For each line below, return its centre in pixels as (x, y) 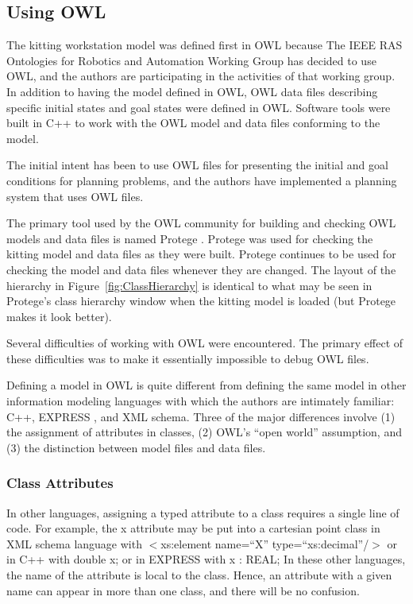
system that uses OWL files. (75, 196)
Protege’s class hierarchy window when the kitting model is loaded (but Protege (201, 301)
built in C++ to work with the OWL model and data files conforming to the (193, 123)
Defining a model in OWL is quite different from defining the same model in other (206, 385)
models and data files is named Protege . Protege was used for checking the (190, 238)
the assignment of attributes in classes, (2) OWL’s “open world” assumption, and (204, 432)
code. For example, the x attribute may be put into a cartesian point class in (193, 528)
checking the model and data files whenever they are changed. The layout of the (201, 269)
